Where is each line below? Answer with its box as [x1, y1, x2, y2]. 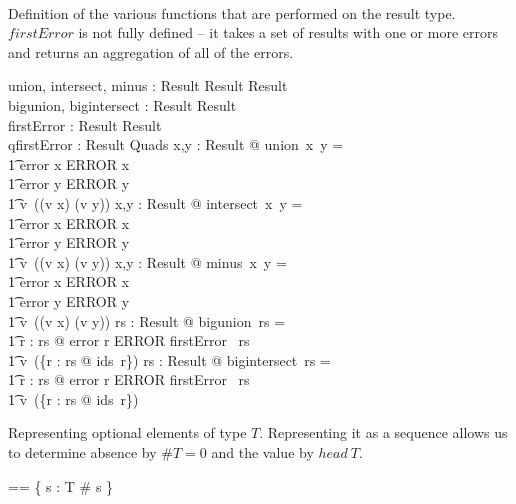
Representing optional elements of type [8, 422, 247, 443]
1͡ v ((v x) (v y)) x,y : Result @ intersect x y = [8, 192, 303, 213]
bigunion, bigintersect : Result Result [8, 94, 237, 115]
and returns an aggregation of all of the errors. [8, 41, 294, 62]
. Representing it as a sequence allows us [259, 422, 508, 443]
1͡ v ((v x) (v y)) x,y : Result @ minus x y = [8, 251, 287, 272]
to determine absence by [8, 442, 157, 463]
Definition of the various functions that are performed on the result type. [8, 2, 456, 23]
